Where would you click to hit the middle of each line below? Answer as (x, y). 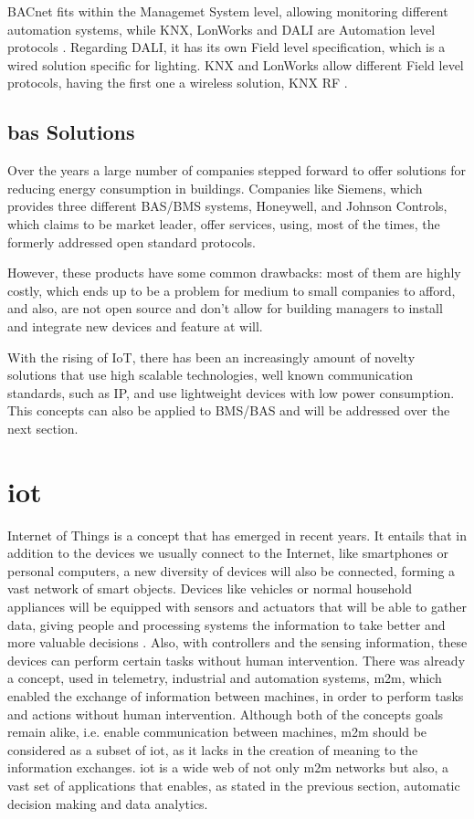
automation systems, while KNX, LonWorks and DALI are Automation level (221, 29)
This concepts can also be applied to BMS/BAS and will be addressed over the (229, 410)
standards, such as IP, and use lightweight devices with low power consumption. (231, 392)
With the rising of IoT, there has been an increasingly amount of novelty (211, 357)
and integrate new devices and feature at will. (135, 325)
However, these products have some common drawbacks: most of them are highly (234, 273)
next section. (43, 428)
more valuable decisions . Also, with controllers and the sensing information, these (237, 642)
